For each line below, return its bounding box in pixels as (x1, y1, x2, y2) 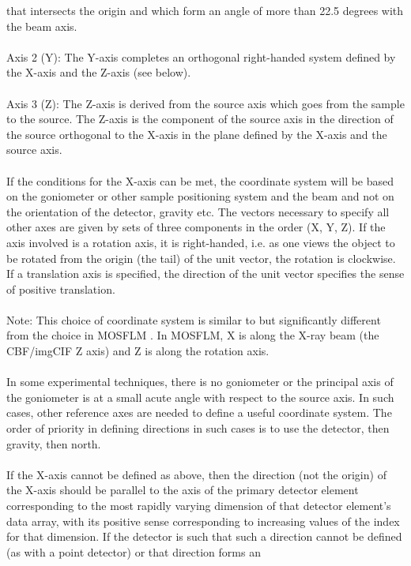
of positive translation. (6, 280, 115, 297)
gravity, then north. (6, 435, 101, 452)
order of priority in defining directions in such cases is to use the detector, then (6, 420, 390, 437)
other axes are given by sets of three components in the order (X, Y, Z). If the (6, 219, 386, 235)
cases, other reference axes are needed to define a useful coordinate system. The (6, 404, 392, 421)
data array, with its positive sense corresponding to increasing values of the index (6, 512, 400, 529)
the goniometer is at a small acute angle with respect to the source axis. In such (6, 388, 394, 405)
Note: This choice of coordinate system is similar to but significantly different (6, 311, 381, 328)
